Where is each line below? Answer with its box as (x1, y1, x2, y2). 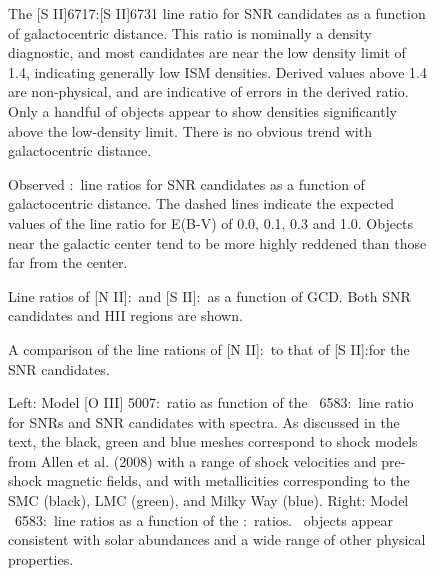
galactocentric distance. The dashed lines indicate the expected (8, 193, 395, 214)
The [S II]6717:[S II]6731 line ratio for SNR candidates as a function (8, 3, 426, 23)
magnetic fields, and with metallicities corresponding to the (46, 470, 410, 491)
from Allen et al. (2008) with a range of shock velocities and (8, 450, 377, 471)
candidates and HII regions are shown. (8, 305, 243, 326)
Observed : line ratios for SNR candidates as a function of (8, 173, 365, 194)
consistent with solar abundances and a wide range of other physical (8, 529, 426, 550)
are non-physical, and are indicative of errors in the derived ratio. (8, 81, 409, 102)
